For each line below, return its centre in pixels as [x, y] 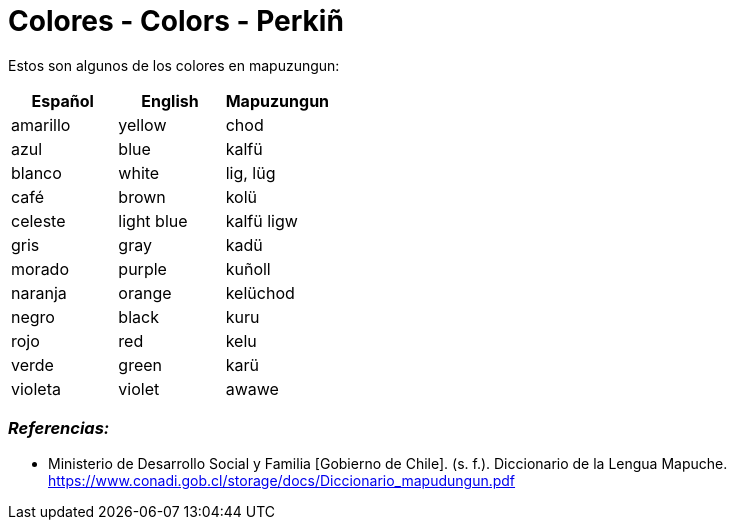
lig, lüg [250, 172]
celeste [38, 220]
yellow [142, 124]
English [170, 100]
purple [142, 268]
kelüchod [260, 292]
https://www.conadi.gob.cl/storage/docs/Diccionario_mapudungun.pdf [282, 480]
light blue [153, 220]
